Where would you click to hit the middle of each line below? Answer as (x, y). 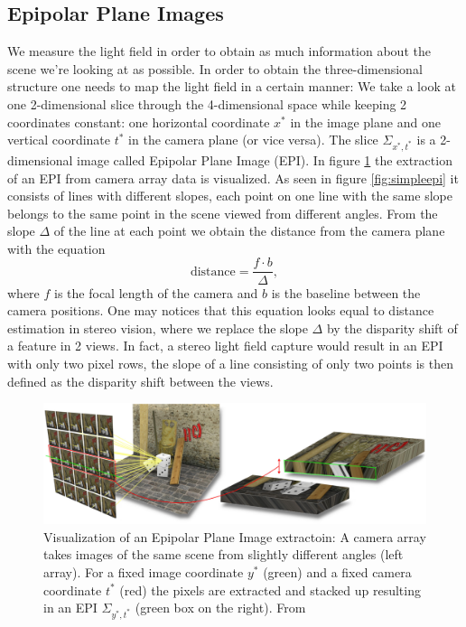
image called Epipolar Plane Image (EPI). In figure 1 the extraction (265, 159)
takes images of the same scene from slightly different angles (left (224, 554)
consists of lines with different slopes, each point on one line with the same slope (230, 196)
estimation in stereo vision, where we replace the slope (158, 328)
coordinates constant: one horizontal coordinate (139, 122)
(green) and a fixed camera (337, 572)
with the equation (56, 248)
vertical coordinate (59, 140)
